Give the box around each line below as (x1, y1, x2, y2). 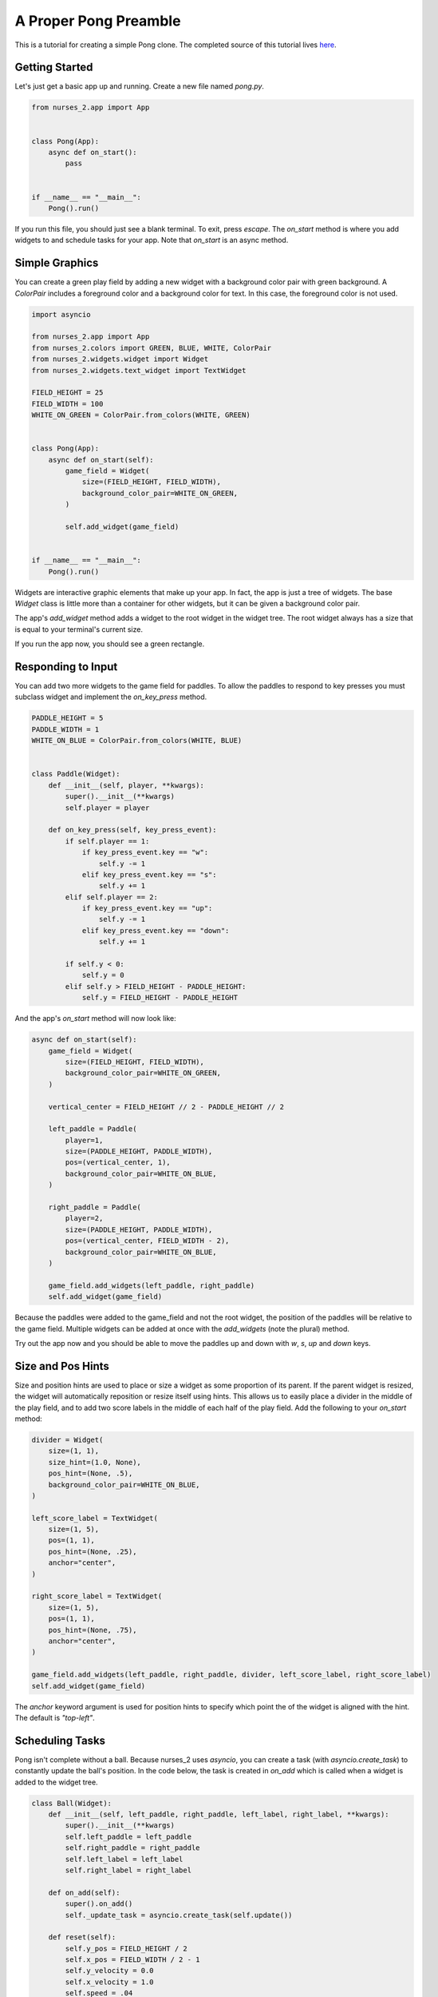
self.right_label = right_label (65, 1865, 191, 1875)
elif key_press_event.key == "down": (81, 926, 230, 935)
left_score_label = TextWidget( (31, 1514, 159, 1523)
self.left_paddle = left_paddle (65, 1832, 191, 1841)
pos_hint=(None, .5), (48, 1469, 133, 1478)
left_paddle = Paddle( (48, 1125, 137, 1133)
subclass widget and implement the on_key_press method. (14, 692, 207, 702)
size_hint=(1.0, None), (48, 1458, 141, 1467)
